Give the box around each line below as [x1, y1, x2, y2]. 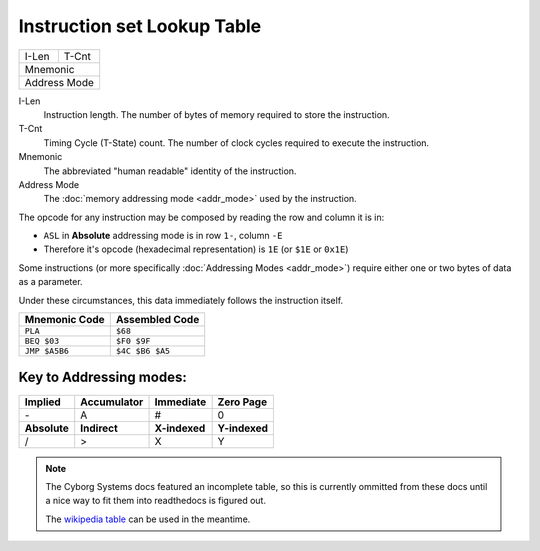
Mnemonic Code [24, 313, 105, 327]
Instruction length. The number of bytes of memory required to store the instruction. [43, 108, 390, 120]
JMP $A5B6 [24, 346, 70, 357]
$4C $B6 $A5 [115, 346, 170, 357]
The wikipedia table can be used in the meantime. [45, 513, 251, 525]
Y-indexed [217, 421, 269, 435]
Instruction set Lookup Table [18, 15, 262, 37]
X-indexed [154, 421, 206, 435]
